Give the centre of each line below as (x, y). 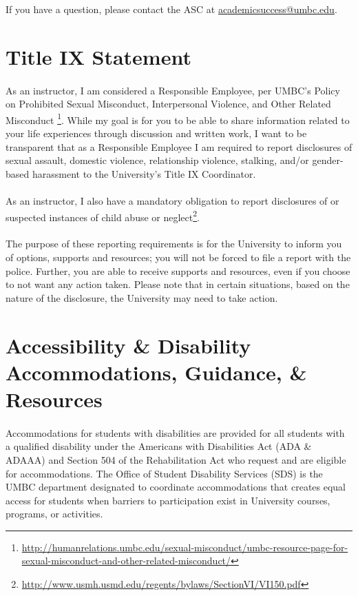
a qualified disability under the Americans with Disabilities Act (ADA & (159, 446)
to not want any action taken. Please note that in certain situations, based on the (178, 284)
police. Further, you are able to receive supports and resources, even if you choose (178, 270)
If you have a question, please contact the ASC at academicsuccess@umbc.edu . (171, 9)
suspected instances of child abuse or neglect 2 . (103, 216)
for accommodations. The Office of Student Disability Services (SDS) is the (164, 473)
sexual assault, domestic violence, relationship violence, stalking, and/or (157, 160)
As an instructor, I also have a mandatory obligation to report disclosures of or (172, 200)
